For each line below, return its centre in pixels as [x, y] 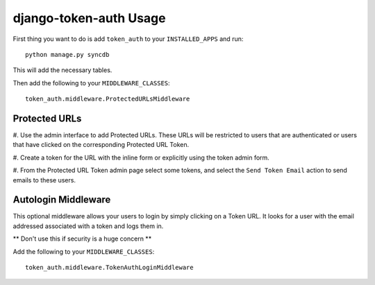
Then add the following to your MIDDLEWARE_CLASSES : [91, 83]
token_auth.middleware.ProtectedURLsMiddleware [108, 99]
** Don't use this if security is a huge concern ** [82, 239]
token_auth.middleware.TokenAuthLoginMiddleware [109, 268]
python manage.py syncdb [67, 54]
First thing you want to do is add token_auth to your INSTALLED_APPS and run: [128, 39]
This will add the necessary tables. [62, 70]
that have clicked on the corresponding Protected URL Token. [101, 145]
